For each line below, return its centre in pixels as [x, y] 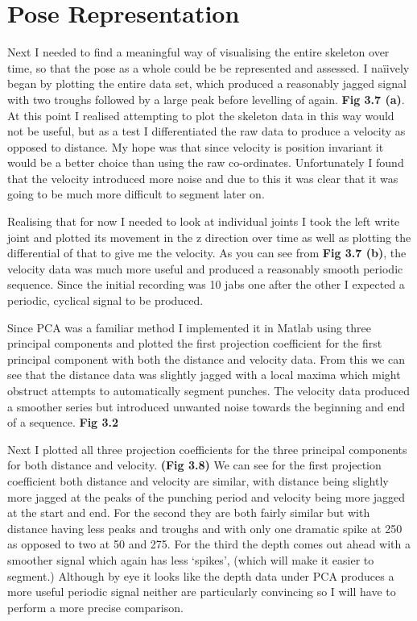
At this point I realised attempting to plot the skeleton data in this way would [201, 115]
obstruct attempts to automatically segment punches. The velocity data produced [209, 390]
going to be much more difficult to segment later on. [136, 194]
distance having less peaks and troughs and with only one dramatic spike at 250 [205, 528]
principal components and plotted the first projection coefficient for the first [195, 343]
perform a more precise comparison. [95, 607]
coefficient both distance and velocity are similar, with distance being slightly [198, 480]
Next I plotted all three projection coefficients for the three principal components [207, 449]
